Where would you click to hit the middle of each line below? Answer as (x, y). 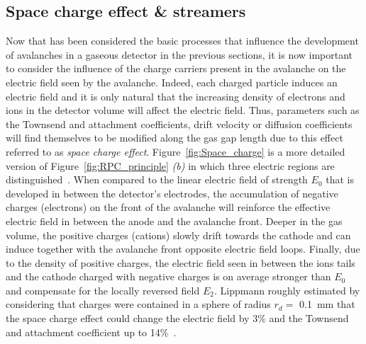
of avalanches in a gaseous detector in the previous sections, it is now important (179, 54)
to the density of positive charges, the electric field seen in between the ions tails (181, 262)
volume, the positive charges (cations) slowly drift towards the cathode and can (178, 235)
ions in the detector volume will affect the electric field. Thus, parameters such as (183, 110)
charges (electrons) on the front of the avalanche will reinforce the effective (168, 207)
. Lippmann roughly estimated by (287, 290)
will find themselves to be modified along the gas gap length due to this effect (174, 138)
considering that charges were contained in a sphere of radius (138, 304)
